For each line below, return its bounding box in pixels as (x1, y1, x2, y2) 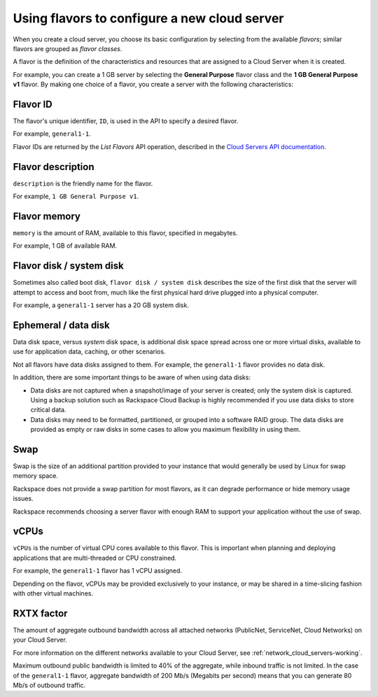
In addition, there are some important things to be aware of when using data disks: (13, 373, 251, 381)
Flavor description (13, 161, 94, 173)
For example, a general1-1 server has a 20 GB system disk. (13, 301, 189, 309)
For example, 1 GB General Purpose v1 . (13, 192, 139, 201)
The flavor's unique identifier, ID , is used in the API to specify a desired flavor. (13, 117, 239, 125)
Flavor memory (13, 210, 80, 222)
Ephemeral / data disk (13, 319, 110, 331)
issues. (13, 494, 34, 503)
